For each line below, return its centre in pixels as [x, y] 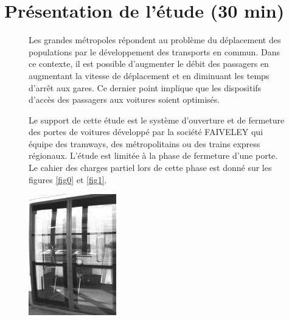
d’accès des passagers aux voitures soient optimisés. [124, 99]
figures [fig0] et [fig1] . [68, 179]
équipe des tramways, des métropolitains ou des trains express [144, 143]
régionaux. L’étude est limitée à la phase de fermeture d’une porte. [153, 155]
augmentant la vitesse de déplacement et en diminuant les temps [149, 75]
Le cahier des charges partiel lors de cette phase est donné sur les [150, 168]
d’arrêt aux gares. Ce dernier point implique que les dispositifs [145, 87]
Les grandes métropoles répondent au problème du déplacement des [155, 40]
